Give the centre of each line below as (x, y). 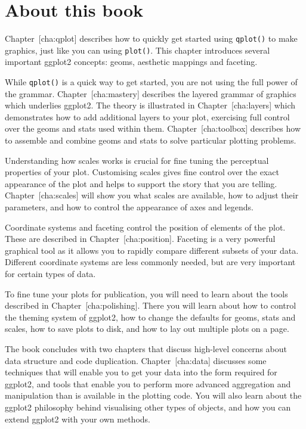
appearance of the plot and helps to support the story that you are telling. (141, 183)
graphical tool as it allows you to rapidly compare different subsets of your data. (152, 250)
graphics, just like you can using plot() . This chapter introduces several (137, 50)
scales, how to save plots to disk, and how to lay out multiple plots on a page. (147, 329)
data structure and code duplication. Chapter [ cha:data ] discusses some (136, 360)
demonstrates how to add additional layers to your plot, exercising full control (147, 116)
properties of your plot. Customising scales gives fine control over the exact (142, 172)
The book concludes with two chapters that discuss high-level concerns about (146, 348)
